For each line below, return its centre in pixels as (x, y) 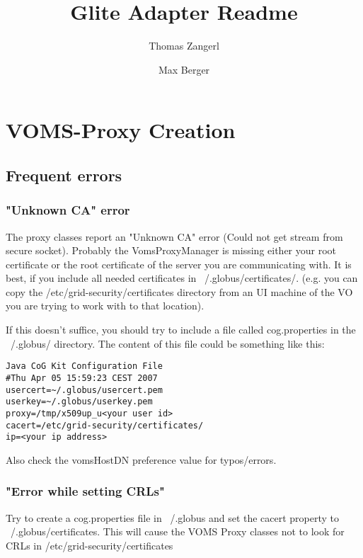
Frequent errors (64, 175)
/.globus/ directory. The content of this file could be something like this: (167, 343)
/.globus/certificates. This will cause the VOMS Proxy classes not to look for (177, 531)
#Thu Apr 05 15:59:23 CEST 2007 (82, 378)
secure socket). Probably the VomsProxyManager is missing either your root (171, 250)
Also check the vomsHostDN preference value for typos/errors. (141, 459)
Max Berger (184, 69)
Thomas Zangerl (184, 46)
